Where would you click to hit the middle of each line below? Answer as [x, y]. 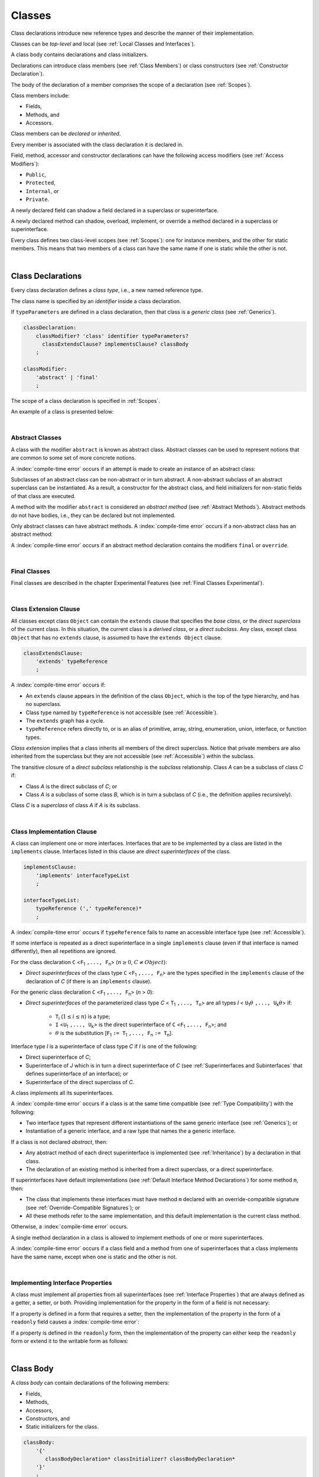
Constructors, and [48, 1419]
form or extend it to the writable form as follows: [70, 1341]
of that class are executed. [43, 496]
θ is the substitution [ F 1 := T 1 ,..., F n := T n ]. [114, 1034]
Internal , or [42, 191]
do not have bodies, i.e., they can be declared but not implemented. [93, 515]
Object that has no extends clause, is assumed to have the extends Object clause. [116, 637]
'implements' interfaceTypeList [83, 875]
